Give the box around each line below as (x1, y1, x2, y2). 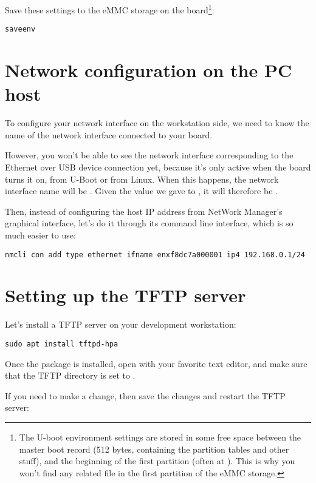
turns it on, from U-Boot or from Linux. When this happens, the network (5, 172, 279, 185)
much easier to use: (5, 228, 76, 241)
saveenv (5, 25, 36, 34)
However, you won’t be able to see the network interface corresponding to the (5, 149, 294, 161)
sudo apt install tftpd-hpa (5, 339, 118, 348)
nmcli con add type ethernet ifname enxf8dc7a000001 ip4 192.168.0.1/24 (5, 250, 305, 259)
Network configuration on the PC (5, 58, 292, 83)
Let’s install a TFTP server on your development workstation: (5, 318, 236, 331)
